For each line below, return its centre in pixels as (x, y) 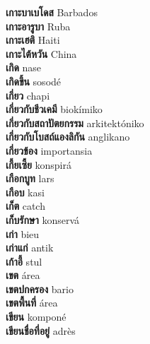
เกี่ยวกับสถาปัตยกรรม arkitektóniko (75, 123)
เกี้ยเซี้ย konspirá (39, 164)
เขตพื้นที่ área (32, 303)
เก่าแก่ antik (30, 248)
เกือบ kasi (25, 192)
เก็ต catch (25, 206)
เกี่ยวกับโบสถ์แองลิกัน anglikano (68, 137)
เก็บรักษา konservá (43, 219)
